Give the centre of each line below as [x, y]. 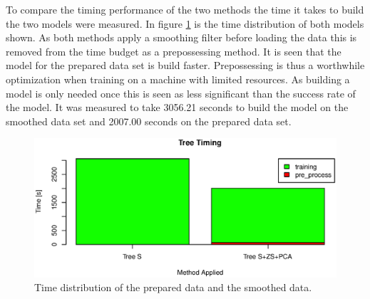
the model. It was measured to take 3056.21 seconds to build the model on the [177, 107]
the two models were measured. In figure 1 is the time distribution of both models [185, 23]
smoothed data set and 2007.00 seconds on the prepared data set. [149, 121]
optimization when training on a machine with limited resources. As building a [178, 79]
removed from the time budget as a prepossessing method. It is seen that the [174, 51]
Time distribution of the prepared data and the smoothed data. [173, 287]
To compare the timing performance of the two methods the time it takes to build [185, 9]
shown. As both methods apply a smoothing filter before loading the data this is [181, 37]
